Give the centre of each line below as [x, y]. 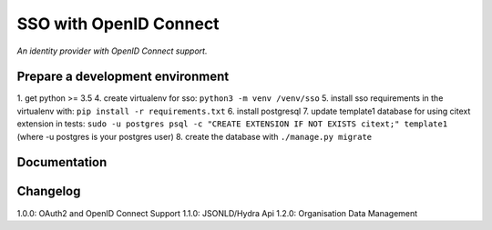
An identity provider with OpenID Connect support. [112, 51]
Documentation [62, 162]
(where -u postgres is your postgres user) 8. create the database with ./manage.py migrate [195, 136]
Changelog [49, 191]
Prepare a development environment [123, 77]
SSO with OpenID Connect [118, 24]
